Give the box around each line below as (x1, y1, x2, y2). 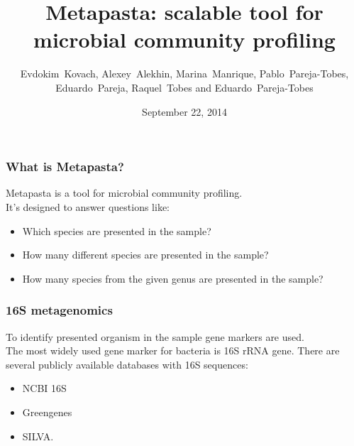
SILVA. (22, 428, 54, 443)
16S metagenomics (6, 301, 113, 319)
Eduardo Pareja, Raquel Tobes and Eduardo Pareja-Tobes (55, 80, 314, 94)
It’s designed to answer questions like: (6, 199, 170, 214)
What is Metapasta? (6, 158, 124, 175)
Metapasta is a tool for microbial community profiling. (6, 185, 243, 200)
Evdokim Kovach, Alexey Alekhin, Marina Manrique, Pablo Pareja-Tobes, (20, 66, 349, 81)
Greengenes (22, 404, 72, 419)
